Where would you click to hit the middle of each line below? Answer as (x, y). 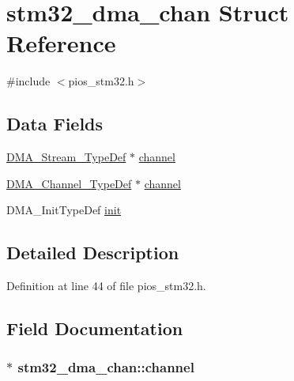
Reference (61, 43)
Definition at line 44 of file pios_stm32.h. (106, 286)
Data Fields (55, 124)
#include (28, 81)
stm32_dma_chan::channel (106, 367)
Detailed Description (93, 253)
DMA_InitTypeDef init (64, 210)
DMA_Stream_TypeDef (66, 157)
